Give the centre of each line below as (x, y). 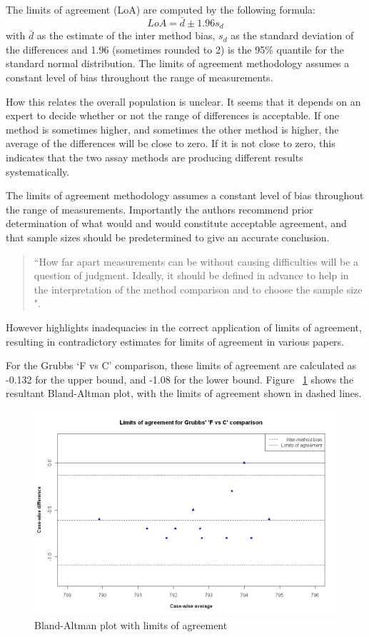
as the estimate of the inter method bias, (126, 35)
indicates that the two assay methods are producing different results (155, 157)
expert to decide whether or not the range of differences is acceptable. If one (172, 115)
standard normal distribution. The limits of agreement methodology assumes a (178, 63)
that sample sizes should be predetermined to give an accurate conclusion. (168, 237)
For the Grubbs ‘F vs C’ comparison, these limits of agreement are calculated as (181, 365)
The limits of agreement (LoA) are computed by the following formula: (161, 9)
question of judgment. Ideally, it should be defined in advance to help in (191, 275)
